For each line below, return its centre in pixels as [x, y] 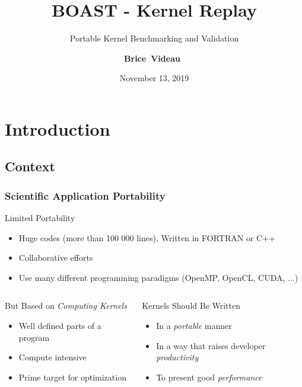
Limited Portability [40, 218]
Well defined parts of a [60, 326]
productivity [177, 357]
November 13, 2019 [154, 78]
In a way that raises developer [211, 345]
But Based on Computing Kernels [66, 306]
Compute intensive [53, 357]
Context [30, 166]
